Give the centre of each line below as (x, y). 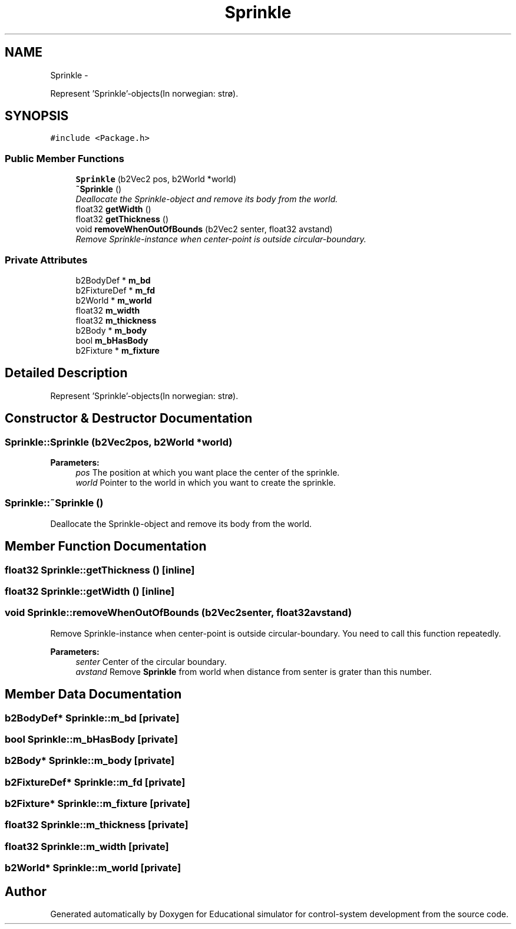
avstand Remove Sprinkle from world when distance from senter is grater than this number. (254, 671)
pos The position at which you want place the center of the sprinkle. (208, 472)
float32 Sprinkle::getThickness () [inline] (100, 570)
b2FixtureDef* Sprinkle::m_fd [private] (95, 782)
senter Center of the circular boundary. (151, 661)
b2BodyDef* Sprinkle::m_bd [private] (92, 718)
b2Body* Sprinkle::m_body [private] (90, 761)
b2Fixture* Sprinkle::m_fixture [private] (97, 804)
